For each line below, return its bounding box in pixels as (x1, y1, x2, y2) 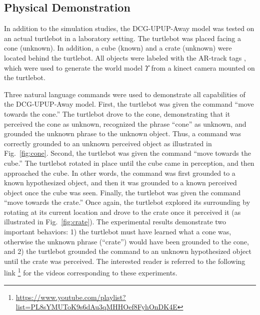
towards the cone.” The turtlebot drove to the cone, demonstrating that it (4, 108, 230, 119)
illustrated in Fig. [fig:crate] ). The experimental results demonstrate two (4, 216, 226, 227)
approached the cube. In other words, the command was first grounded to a (4, 167, 235, 178)
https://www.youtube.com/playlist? (15, 291, 126, 302)
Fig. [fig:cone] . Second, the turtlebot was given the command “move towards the (4, 148, 251, 158)
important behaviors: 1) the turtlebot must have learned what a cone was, (4, 226, 231, 237)
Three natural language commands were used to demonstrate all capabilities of (4, 89, 245, 99)
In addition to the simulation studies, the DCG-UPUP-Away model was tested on (4, 23, 254, 34)
